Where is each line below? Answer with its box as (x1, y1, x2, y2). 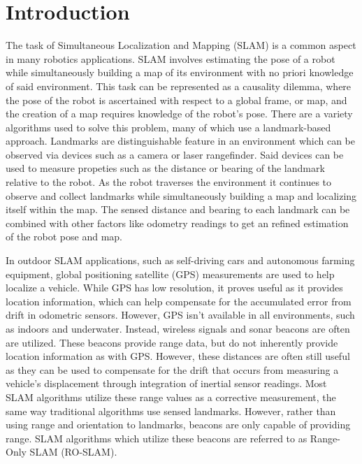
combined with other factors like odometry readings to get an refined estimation (6, 215, 349, 230)
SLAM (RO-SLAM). (29, 444, 117, 459)
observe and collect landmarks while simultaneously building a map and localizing (6, 188, 357, 203)
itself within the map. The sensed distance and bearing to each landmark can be (6, 202, 350, 217)
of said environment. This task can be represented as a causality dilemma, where (6, 78, 352, 93)
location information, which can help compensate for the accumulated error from (6, 293, 352, 308)
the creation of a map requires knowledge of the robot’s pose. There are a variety (6, 106, 353, 121)
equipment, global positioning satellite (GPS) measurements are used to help (6, 266, 335, 281)
